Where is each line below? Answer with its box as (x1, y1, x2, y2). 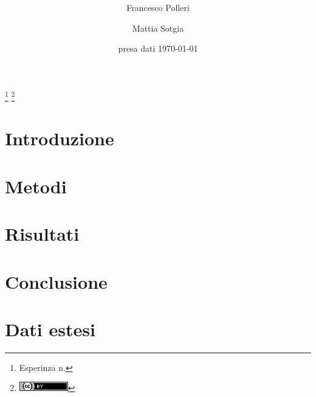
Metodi (5, 173, 67, 198)
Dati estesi (5, 316, 95, 341)
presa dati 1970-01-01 (118, 42, 198, 55)
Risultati (5, 221, 80, 246)
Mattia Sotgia (132, 21, 184, 34)
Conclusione (5, 269, 108, 294)
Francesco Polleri (126, 1, 190, 14)
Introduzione (5, 126, 114, 151)
